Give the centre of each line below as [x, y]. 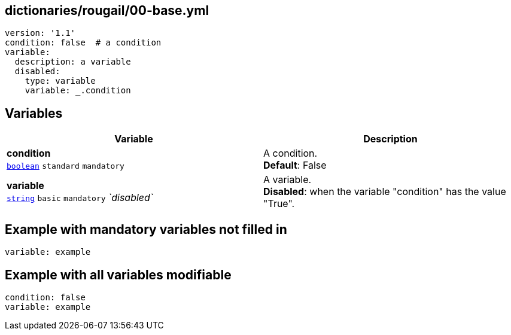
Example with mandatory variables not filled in [146, 229]
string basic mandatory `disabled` [80, 198]
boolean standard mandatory [66, 166]
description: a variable [73, 62]
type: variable [60, 81]
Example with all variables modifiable [118, 275]
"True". [279, 204]
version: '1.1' [40, 33]
